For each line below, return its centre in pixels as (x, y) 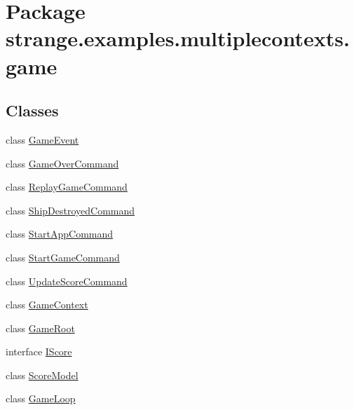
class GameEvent (42, 139)
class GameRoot (40, 328)
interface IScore (39, 351)
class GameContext (47, 305)
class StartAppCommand (60, 234)
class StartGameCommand (63, 257)
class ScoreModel (42, 375)
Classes (32, 110)
